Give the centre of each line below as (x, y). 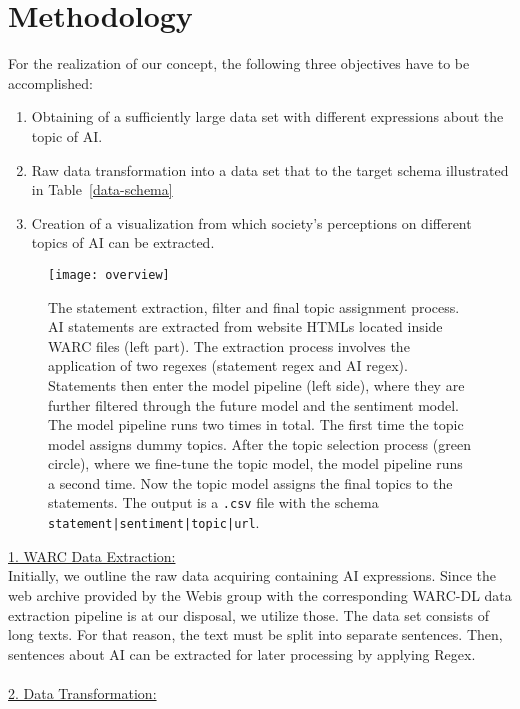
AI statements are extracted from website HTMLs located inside (245, 326)
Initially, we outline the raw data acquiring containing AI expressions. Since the (252, 575)
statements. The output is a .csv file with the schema (213, 502)
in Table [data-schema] (102, 189)
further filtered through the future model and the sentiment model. (253, 404)
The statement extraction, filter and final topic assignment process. (254, 306)
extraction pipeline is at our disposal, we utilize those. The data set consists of (248, 614)
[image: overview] (109, 274)
